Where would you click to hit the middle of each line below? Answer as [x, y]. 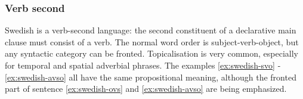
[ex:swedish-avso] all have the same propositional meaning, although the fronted [151, 77]
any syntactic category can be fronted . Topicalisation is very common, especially [151, 53]
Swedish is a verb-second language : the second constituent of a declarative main [151, 30]
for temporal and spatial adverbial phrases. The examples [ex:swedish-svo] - [143, 65]
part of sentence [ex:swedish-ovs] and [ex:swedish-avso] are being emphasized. [146, 89]
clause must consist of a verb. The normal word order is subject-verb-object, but [152, 41]
